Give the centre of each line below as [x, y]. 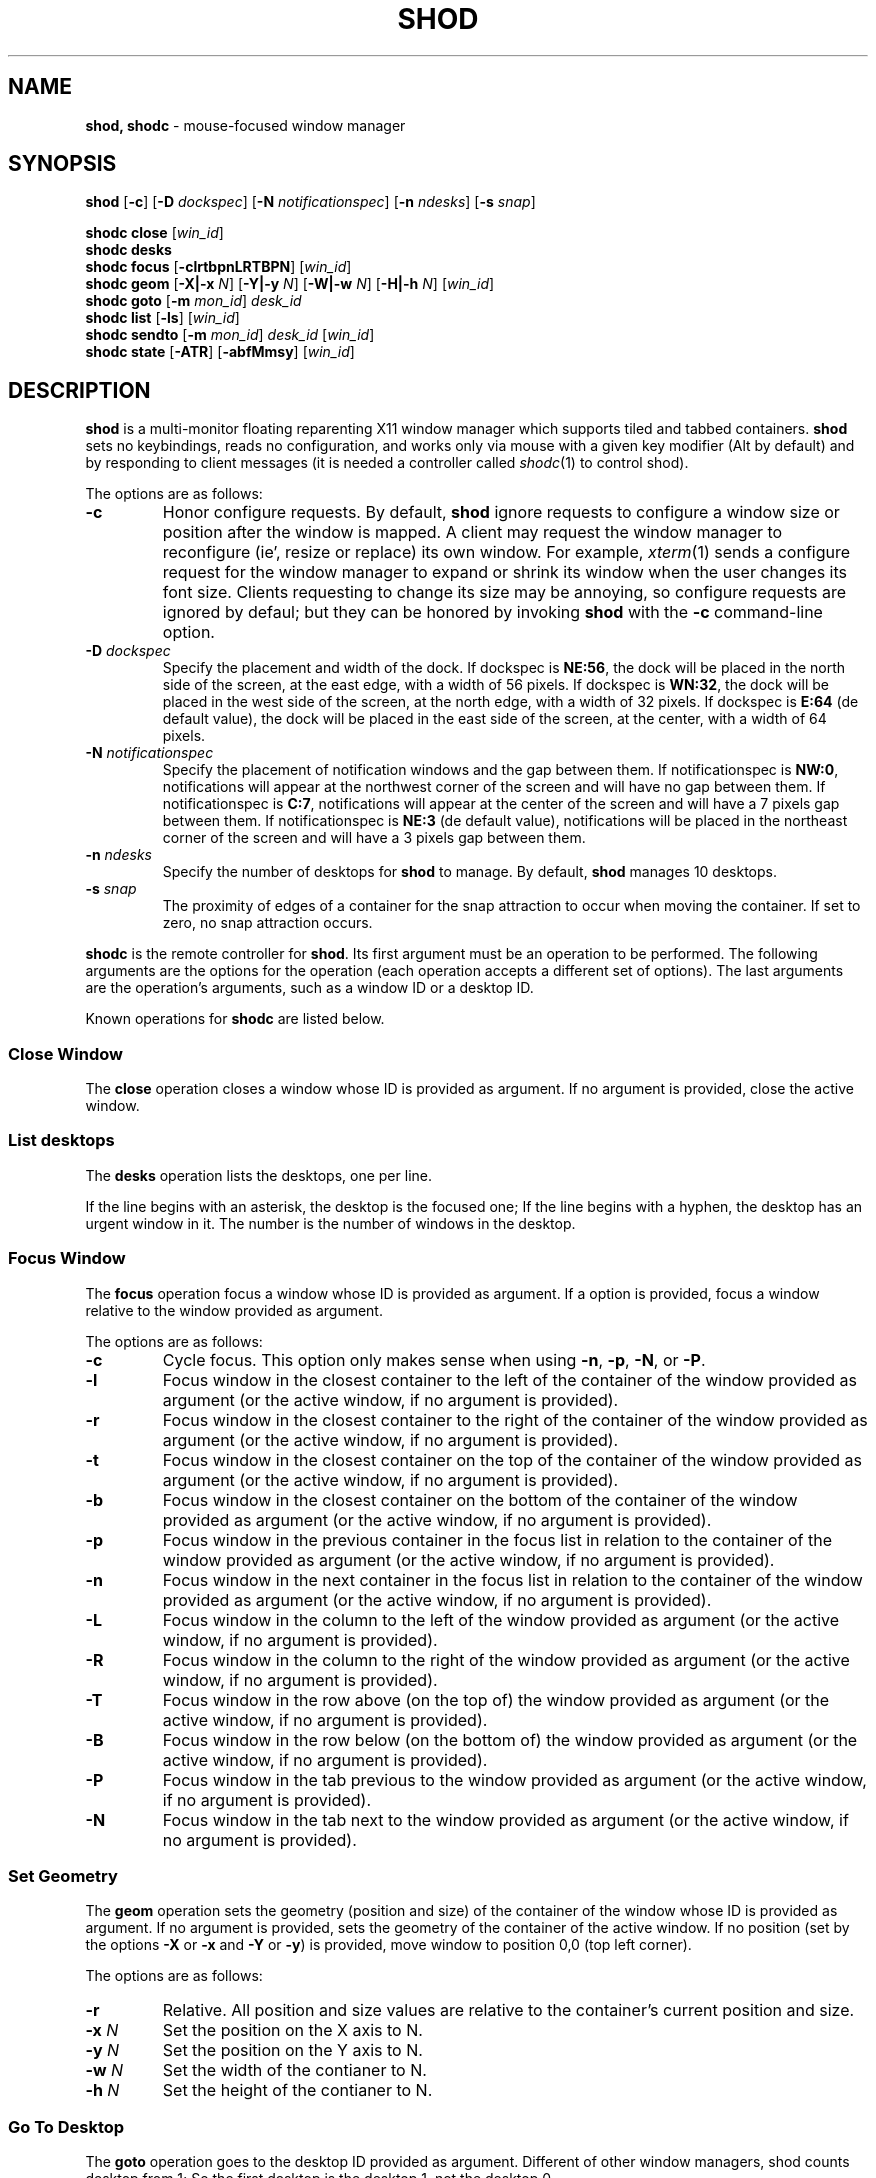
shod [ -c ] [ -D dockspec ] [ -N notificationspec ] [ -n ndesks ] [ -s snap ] [310, 202]
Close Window [65, 1053]
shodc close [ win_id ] [154, 233]
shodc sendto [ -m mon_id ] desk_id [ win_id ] [230, 335]
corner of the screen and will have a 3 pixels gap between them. [374, 838]
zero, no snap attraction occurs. [267, 923]
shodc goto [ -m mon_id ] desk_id [193, 301]
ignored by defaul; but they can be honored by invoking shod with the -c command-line [492, 612]
